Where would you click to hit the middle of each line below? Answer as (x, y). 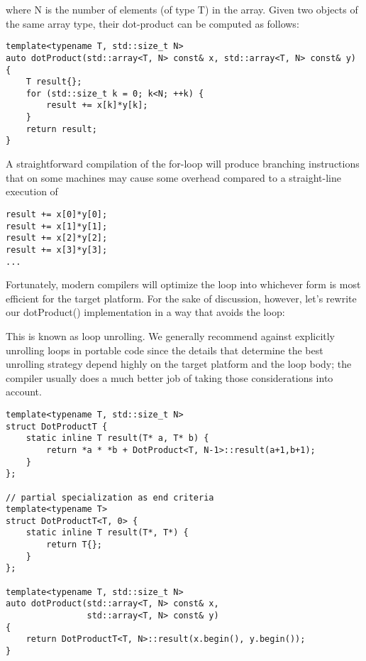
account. (24, 392)
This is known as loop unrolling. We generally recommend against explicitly (171, 335)
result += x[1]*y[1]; (57, 226)
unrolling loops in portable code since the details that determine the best (165, 350)
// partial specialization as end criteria (110, 497)
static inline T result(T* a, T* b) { (117, 438)
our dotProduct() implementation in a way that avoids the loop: (145, 312)
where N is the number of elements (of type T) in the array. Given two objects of (182, 9)
